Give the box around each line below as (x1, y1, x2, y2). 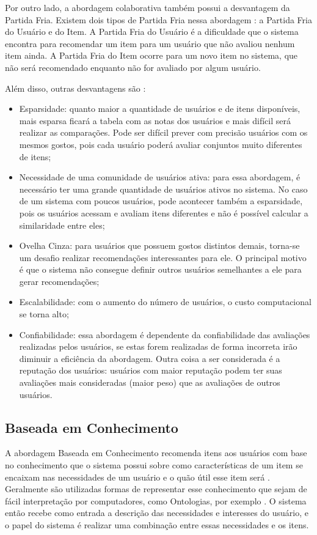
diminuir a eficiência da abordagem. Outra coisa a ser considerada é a (19, 352, 280, 364)
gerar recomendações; (19, 275, 100, 287)
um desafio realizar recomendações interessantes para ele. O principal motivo (19, 251, 307, 264)
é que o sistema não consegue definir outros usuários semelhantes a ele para (19, 263, 302, 276)
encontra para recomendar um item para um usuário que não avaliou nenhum (5, 37, 295, 50)
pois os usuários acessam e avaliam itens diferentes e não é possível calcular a (19, 206, 308, 219)
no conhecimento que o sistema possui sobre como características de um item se (5, 459, 303, 471)
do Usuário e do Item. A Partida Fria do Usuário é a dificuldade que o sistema (5, 25, 299, 38)
